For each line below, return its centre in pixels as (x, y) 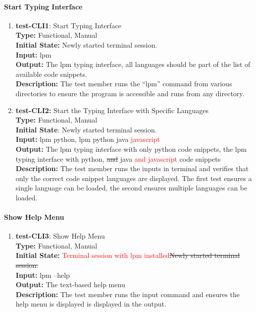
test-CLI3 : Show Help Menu (60, 236)
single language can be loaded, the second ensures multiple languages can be (131, 188)
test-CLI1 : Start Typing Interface (68, 25)
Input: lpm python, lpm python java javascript (88, 139)
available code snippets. (51, 74)
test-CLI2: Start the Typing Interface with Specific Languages (112, 110)
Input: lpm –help (43, 275)
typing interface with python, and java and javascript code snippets (118, 158)
